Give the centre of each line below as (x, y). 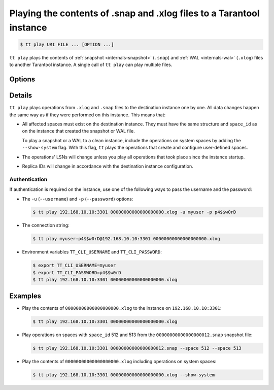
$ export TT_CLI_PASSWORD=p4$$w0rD (77, 272)
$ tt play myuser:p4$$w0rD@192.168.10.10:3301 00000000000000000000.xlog (126, 239)
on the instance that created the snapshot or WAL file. (78, 131)
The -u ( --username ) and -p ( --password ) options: (78, 199)
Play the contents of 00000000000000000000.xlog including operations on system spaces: (119, 361)
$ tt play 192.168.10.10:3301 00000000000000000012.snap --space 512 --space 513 (137, 348)
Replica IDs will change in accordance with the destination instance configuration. (108, 166)
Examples (25, 296)
